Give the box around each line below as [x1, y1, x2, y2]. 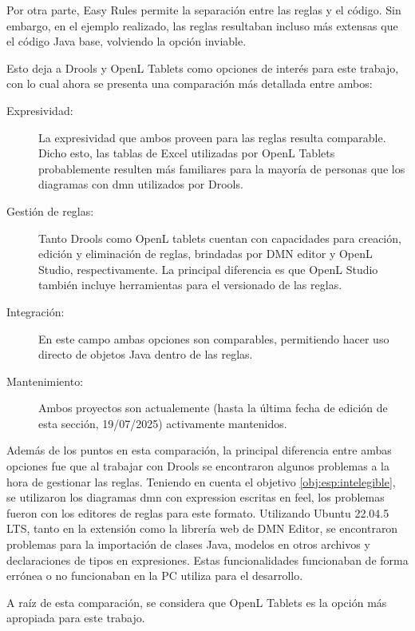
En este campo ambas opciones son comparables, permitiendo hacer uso [38, 330, 389, 347]
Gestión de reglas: [6, 202, 94, 219]
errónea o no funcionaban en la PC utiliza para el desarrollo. [6, 567, 303, 584]
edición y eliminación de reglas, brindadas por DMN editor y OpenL [38, 245, 373, 262]
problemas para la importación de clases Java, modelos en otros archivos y [6, 536, 370, 553]
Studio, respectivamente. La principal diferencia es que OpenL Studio [38, 260, 378, 277]
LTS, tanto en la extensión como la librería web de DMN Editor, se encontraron [6, 520, 398, 537]
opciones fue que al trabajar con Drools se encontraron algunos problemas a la [6, 458, 389, 474]
